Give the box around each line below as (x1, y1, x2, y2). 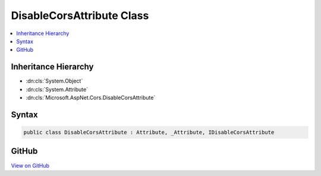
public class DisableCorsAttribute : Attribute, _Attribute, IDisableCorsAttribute (23, 129, 275, 136)
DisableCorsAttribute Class (11, 9, 149, 22)
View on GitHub (11, 162, 50, 169)
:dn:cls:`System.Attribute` (26, 86, 89, 93)
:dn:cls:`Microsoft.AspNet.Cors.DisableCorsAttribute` (26, 94, 156, 101)
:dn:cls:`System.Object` (26, 77, 83, 84)
